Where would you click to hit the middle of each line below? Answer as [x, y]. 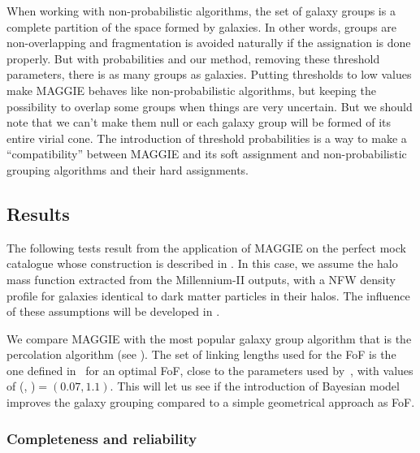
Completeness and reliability [102, 438]
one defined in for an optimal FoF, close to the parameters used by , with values [210, 370]
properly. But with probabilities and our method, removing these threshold [193, 58]
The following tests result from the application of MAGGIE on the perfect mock [206, 247]
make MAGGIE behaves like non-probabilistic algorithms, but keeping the [191, 90]
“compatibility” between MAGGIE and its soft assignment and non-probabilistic [207, 154]
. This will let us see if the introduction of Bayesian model [255, 386]
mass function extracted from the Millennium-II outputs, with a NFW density [201, 279]
